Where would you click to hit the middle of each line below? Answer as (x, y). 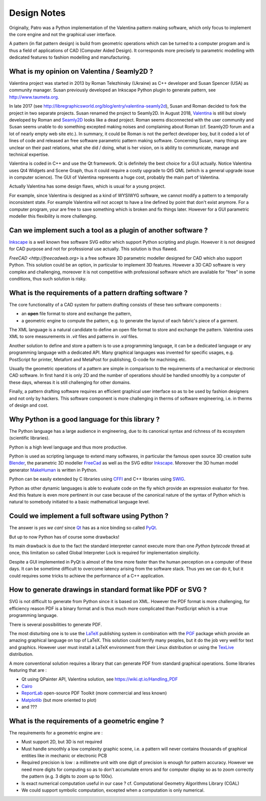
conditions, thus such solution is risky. (48, 278)
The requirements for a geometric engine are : (56, 732)
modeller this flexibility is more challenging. (53, 216)
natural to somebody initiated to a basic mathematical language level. (79, 502)
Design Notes (37, 13)
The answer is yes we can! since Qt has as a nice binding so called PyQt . (83, 528)
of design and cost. (29, 405)
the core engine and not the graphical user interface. (63, 34)
